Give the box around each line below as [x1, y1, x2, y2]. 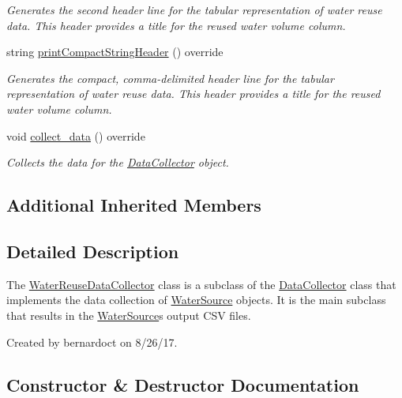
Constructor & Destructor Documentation [6, 372, 359, 396]
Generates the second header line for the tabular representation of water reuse [6, 2, 382, 17]
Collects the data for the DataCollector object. [6, 154, 229, 171]
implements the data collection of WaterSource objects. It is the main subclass [6, 291, 386, 308]
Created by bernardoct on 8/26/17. [6, 333, 178, 350]
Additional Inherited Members [6, 193, 261, 217]
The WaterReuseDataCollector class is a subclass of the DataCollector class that [6, 276, 396, 292]
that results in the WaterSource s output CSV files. [6, 306, 251, 323]
